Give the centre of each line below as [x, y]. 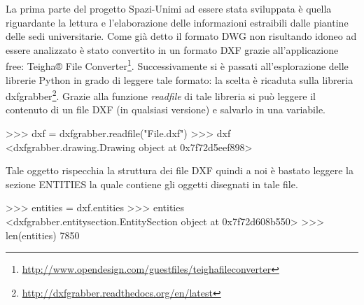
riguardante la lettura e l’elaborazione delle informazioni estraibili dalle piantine [177, 22]
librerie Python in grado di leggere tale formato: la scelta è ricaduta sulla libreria [180, 79]
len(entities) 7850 [43, 235]
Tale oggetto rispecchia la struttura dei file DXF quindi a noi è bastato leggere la [180, 170]
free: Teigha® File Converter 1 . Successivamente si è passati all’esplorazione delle [177, 65]
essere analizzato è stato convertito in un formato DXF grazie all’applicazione [172, 49]
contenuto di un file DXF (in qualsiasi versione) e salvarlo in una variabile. [166, 109]
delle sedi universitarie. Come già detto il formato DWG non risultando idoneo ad [181, 36]
